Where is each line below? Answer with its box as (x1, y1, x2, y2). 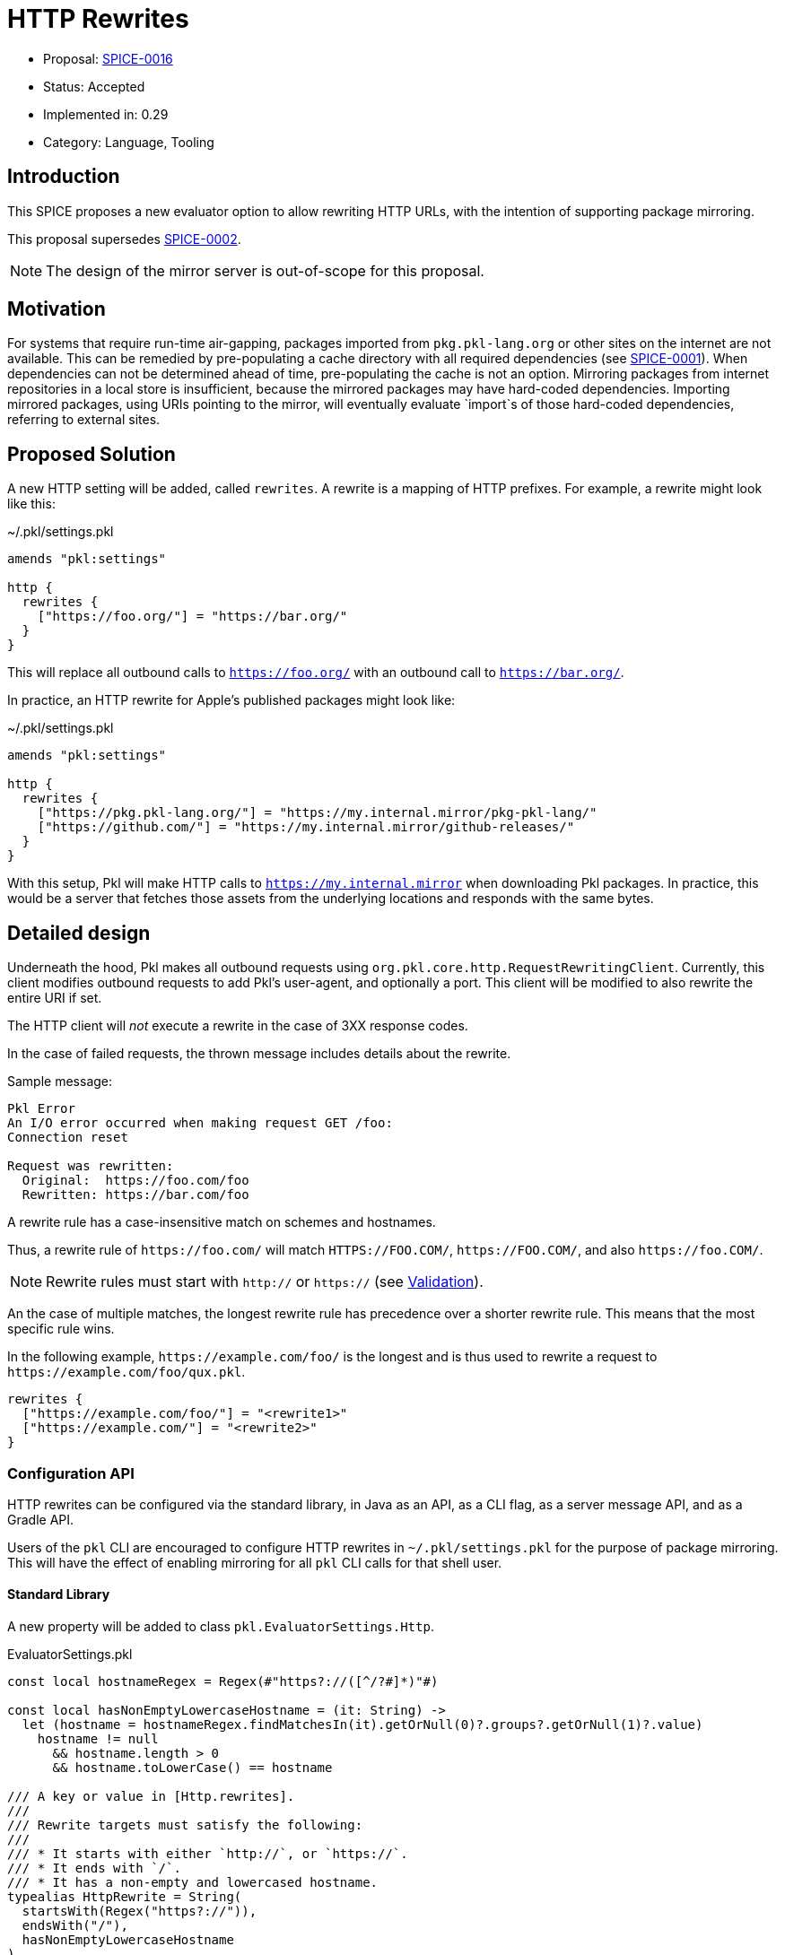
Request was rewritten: (7, 1159, 174, 1174)
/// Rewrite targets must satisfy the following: (7, 1818, 363, 1833)
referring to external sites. (7, 412, 161, 428)
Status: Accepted (43, 78, 145, 94)
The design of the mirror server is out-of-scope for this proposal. (46, 261, 484, 280)
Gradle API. (7, 1511, 74, 1527)
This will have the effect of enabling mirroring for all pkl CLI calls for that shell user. (7, 1554, 502, 1570)
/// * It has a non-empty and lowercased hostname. (7, 1875, 379, 1890)
